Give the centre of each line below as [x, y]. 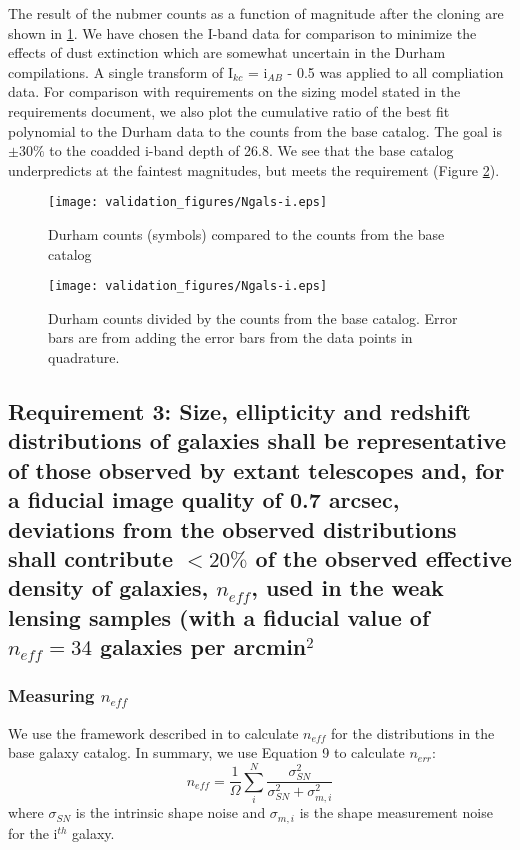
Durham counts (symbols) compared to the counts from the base [246, 234]
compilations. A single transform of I [121, 71]
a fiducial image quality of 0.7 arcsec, [204, 499]
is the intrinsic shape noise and [170, 812]
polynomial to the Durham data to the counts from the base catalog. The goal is [255, 130]
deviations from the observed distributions [232, 528]
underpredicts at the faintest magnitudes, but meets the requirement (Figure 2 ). [254, 169]
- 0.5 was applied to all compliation [395, 71]
